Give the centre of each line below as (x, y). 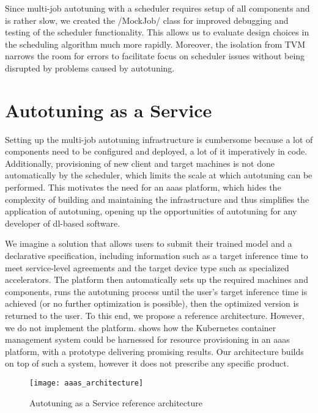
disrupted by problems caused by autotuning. (90, 68)
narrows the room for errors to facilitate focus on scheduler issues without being (155, 56)
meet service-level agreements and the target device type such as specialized (147, 267)
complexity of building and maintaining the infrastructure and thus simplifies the (157, 199)
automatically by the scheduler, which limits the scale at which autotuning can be (159, 175)
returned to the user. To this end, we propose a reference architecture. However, (155, 315)
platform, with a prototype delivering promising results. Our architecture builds (154, 351)
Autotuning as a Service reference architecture (116, 402)
